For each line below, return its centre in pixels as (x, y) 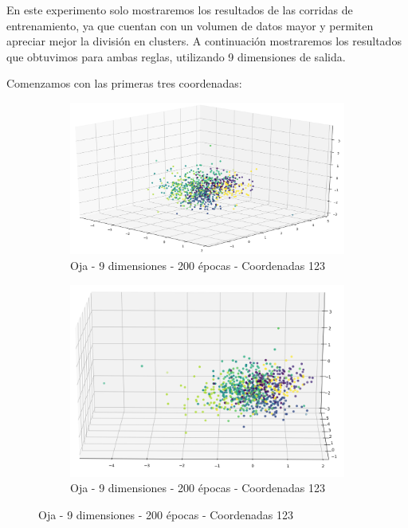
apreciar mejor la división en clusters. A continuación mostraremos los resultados (204, 41)
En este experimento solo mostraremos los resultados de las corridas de (180, 10)
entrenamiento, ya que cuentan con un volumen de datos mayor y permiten (190, 25)
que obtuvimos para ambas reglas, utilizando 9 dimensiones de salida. (176, 56)
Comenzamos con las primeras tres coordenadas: (124, 83)
